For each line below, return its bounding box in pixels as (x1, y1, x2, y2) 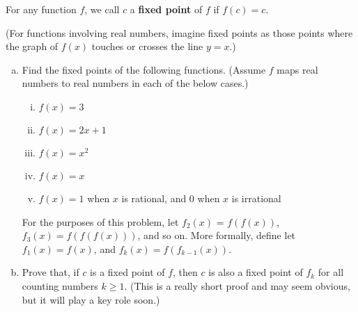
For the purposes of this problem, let (22, 214, 179, 229)
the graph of (6, 39, 59, 54)
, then (173, 265, 198, 279)
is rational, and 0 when (121, 190, 220, 205)
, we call (84, 2, 120, 16)
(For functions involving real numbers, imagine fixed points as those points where (6, 25, 353, 40)
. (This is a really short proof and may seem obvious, (124, 278, 350, 293)
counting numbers (22, 278, 98, 293)
